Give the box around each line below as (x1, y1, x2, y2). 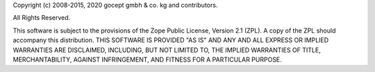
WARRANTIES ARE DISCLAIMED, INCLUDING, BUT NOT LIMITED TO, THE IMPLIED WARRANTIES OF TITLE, (12, 46, 321, 54)
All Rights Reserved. (12, 14, 71, 22)
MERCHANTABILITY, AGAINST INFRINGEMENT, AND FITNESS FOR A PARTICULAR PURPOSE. (12, 55, 283, 64)
